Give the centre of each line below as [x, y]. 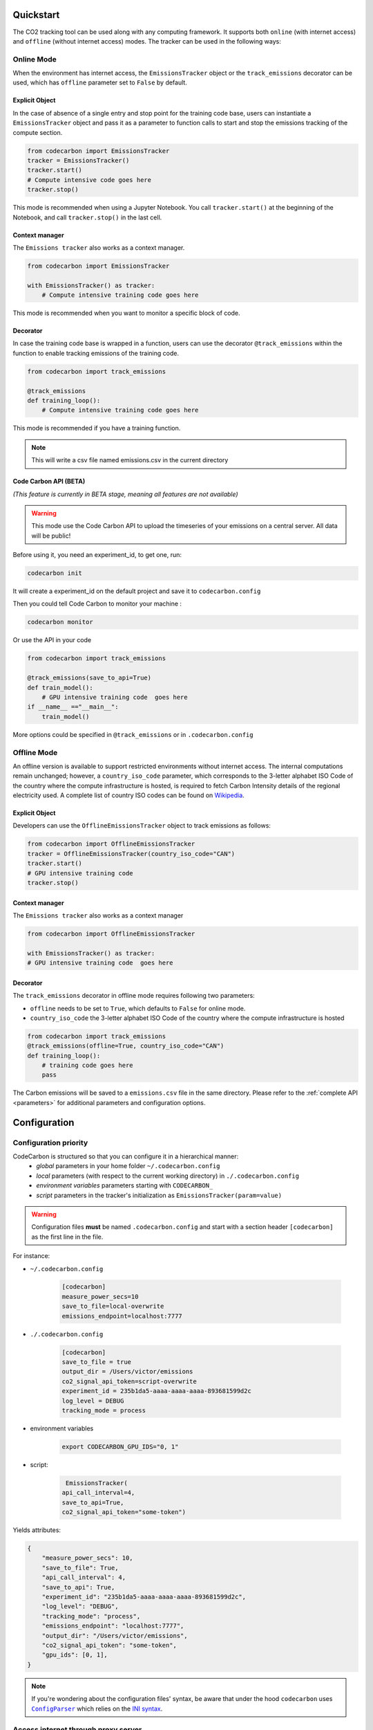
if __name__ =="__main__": [73, 707]
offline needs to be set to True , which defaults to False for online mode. [138, 1008]
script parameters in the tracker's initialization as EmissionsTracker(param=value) [159, 1195]
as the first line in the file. [67, 1237]
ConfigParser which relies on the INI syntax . [97, 1709]
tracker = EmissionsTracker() [78, 160]
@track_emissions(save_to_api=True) [89, 678]
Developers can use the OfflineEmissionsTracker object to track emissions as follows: [142, 826]
